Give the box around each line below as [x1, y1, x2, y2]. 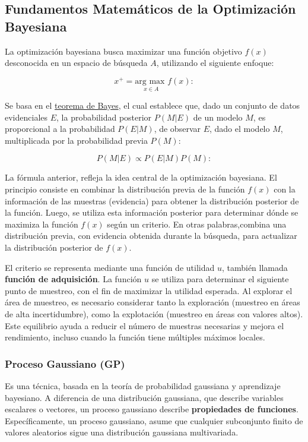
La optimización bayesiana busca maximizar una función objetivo [5, 45, 242, 57]
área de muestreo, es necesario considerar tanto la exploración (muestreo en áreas [5, 296, 300, 308]
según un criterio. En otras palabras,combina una [107, 217, 287, 230]
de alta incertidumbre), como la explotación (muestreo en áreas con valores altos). [5, 307, 303, 320]
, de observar [154, 122, 201, 135]
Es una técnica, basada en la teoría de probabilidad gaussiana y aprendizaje [5, 379, 281, 392]
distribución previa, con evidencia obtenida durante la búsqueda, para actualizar [5, 229, 297, 242]
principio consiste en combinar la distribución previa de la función [5, 183, 245, 195]
